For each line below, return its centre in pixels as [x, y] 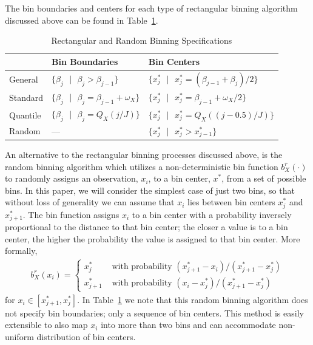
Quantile [25, 114]
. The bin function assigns [71, 214]
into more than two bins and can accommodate [188, 325]
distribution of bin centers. [86, 336]
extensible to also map [46, 325]
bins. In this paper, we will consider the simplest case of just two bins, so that [150, 190]
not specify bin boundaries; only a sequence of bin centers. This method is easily [154, 313]
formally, [21, 251]
